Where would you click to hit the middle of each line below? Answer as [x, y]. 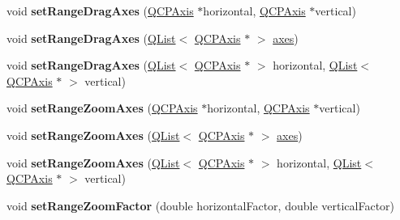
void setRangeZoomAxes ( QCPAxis [102, 108]
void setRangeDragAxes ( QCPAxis [100, 11]
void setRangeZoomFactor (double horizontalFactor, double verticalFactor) [201, 205]
